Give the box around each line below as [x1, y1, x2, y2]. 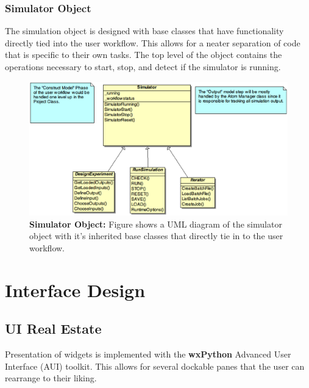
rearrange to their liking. [5, 372, 97, 384]
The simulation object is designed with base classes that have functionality [5, 24, 284, 37]
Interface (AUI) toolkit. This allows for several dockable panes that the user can [5, 359, 305, 372]
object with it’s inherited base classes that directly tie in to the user [29, 229, 283, 242]
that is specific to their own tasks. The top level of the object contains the [5, 48, 282, 61]
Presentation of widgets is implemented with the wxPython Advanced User [5, 348, 291, 360]
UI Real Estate [5, 319, 102, 338]
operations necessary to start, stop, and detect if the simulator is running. [5, 60, 281, 73]
